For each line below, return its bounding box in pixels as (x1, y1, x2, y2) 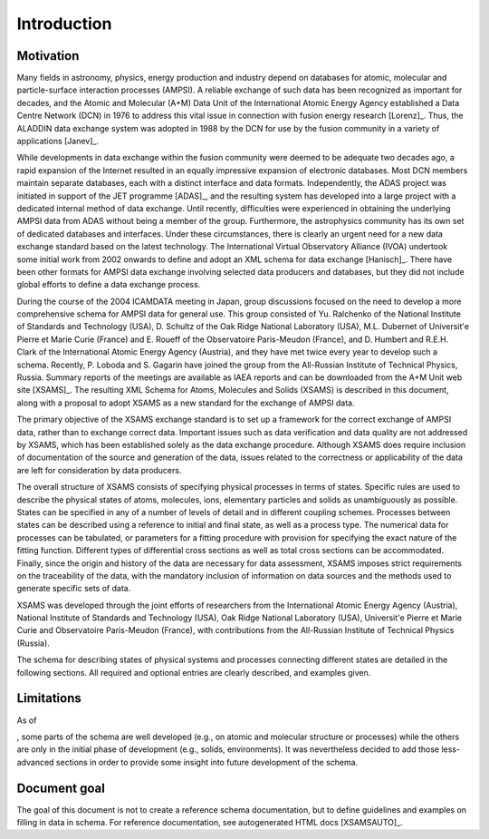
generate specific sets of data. (16, 583, 131, 594)
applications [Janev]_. (16, 136, 100, 147)
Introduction (16, 14, 112, 34)
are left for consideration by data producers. (16, 464, 182, 475)
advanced (16, 756, 54, 767)
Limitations (16, 690, 81, 707)
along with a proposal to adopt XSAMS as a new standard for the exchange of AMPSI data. (16, 397, 355, 408)
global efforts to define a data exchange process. (16, 279, 201, 290)
